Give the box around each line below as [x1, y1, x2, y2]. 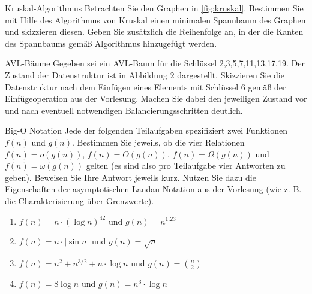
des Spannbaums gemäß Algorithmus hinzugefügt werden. [5, 37, 217, 49]
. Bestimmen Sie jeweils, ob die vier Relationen [72, 135, 245, 148]
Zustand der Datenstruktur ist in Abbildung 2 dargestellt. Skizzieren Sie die [5, 68, 284, 81]
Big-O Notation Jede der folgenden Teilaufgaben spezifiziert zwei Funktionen [5, 124, 287, 137]
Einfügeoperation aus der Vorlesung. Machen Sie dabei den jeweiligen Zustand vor [5, 92, 307, 105]
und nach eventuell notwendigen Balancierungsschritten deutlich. [5, 104, 243, 116]
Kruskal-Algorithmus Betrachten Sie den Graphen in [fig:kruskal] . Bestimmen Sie [5, 2, 304, 14]
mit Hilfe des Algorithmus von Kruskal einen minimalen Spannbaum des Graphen [5, 13, 306, 26]
